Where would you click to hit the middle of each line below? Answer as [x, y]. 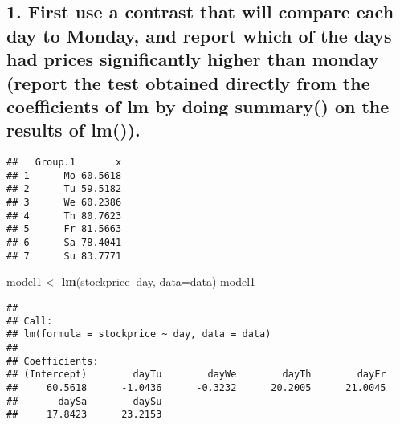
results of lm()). [73, 130]
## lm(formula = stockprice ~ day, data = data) [139, 334]
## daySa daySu [84, 401]
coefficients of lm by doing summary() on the [198, 106]
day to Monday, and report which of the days [199, 35]
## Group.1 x [64, 163]
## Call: [30, 321]
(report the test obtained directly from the [188, 82]
